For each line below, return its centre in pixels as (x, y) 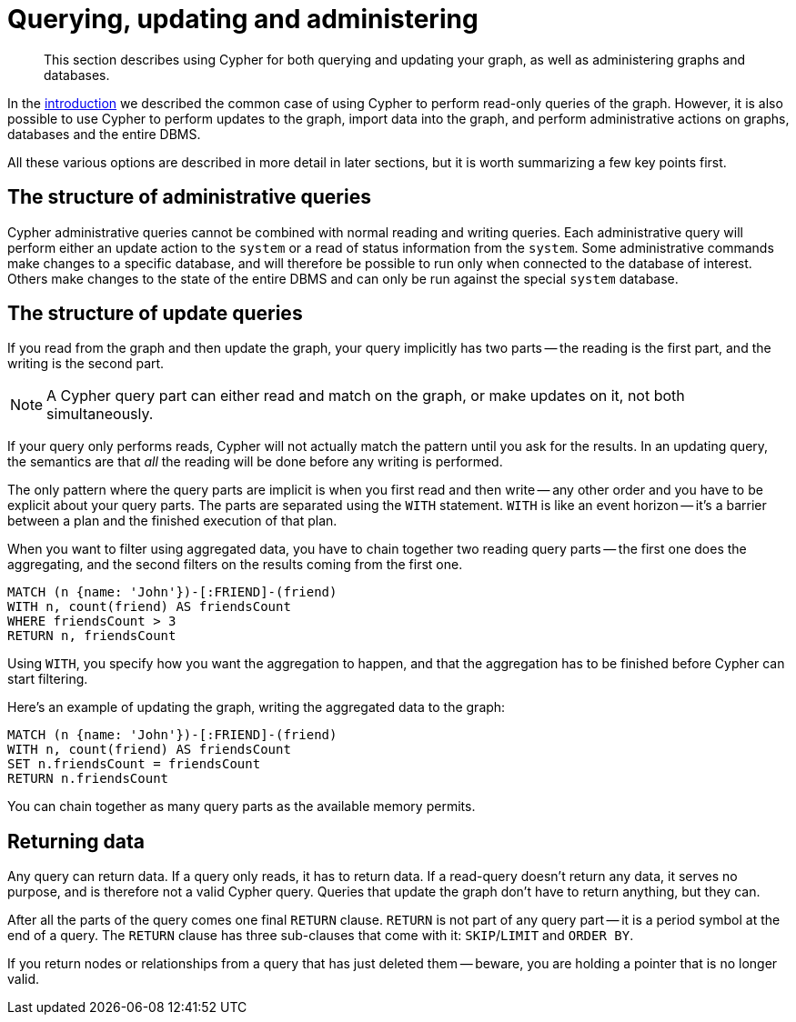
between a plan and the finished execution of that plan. (172, 521)
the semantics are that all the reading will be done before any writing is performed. (255, 462)
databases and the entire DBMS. (104, 134)
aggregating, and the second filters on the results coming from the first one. (235, 565)
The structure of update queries (155, 314)
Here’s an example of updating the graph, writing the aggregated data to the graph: (257, 707)
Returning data (76, 841)
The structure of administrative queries (189, 197)
